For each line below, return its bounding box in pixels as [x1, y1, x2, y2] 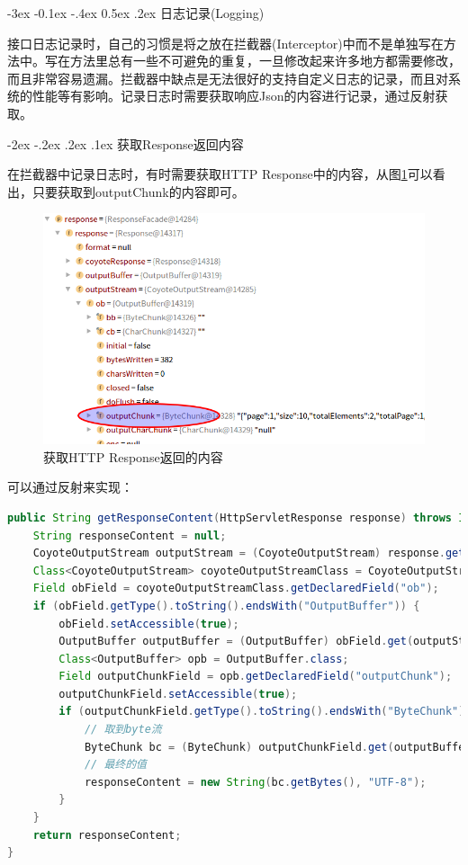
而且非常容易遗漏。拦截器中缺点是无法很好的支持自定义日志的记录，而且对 [7, 68, 448, 87]
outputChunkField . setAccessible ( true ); [58, 687, 298, 700]
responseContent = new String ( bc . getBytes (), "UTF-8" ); [84, 775, 427, 789]
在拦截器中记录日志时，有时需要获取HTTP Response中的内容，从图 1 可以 [7, 165, 433, 183]
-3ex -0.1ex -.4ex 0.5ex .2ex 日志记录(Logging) [7, 4, 265, 22]
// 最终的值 [84, 758, 147, 771]
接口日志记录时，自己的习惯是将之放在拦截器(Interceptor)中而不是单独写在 [7, 33, 444, 52]
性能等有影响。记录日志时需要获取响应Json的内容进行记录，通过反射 [31, 86, 436, 105]
